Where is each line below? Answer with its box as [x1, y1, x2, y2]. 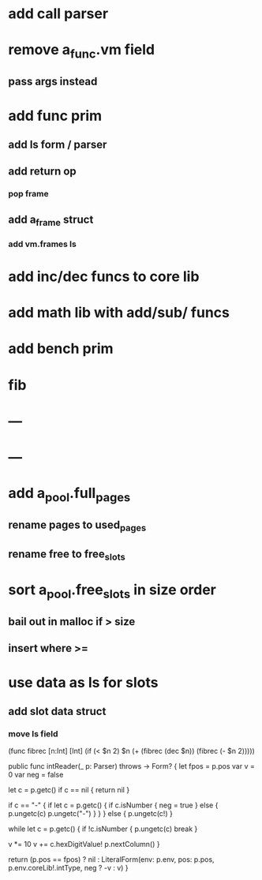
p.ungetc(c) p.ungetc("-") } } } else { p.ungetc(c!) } [8, 809, 174, 818]
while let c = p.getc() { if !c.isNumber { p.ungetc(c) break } [8, 824, 198, 833]
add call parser [8, 5, 109, 23]
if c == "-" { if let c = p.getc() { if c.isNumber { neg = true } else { [8, 800, 219, 810]
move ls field [8, 728, 58, 739]
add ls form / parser [8, 137, 107, 151]
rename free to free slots [8, 547, 125, 563]
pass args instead [8, 75, 98, 88]
